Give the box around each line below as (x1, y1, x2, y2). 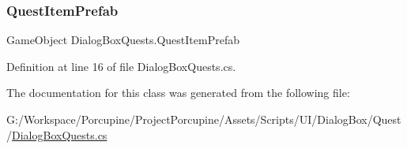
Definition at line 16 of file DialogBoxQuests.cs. (6, 58, 236, 74)
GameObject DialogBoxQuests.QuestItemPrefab (6, 32, 239, 48)
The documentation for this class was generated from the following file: (6, 84, 350, 101)
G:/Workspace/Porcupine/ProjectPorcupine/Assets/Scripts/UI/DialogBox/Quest (6, 111, 401, 127)
